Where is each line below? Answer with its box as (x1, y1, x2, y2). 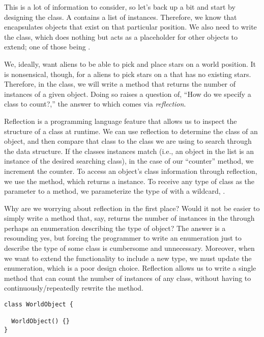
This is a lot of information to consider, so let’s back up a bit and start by (4, 2, 236, 12)
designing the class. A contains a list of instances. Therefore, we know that (4, 11, 237, 22)
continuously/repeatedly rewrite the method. (4, 282, 143, 293)
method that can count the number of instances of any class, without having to (4, 272, 251, 283)
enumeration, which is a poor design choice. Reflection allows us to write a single (4, 263, 256, 273)
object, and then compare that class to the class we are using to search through (4, 136, 252, 146)
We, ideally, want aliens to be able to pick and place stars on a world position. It (4, 58, 256, 69)
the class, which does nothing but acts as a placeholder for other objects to (4, 31, 238, 42)
